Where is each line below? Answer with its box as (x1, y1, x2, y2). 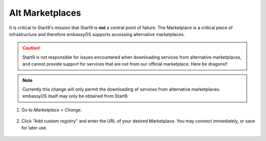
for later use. (21, 125, 48, 131)
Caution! (22, 45, 41, 51)
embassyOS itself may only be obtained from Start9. (22, 93, 129, 99)
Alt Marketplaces (9, 7, 81, 18)
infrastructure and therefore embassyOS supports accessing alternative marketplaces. (9, 31, 185, 37)
